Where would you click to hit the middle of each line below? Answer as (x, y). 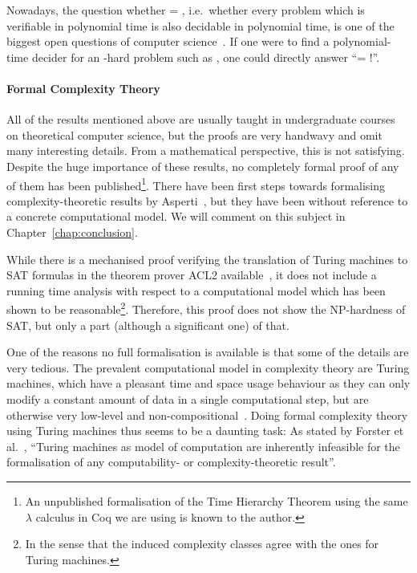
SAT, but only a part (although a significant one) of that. (148, 325)
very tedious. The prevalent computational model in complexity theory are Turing (208, 367)
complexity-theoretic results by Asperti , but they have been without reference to (207, 200)
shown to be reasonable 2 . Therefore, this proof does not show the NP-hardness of (206, 308)
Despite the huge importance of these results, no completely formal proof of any (203, 166)
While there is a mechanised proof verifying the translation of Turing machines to (207, 259)
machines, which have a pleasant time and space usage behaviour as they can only (208, 383)
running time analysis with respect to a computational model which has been (196, 290)
